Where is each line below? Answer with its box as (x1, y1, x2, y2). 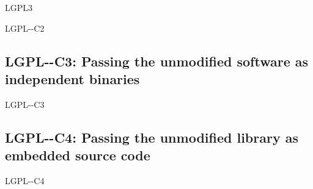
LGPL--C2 (5, 21, 45, 34)
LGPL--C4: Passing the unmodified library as (5, 127, 298, 146)
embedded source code (5, 146, 150, 165)
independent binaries (5, 69, 140, 88)
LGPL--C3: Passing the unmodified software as (5, 51, 309, 70)
